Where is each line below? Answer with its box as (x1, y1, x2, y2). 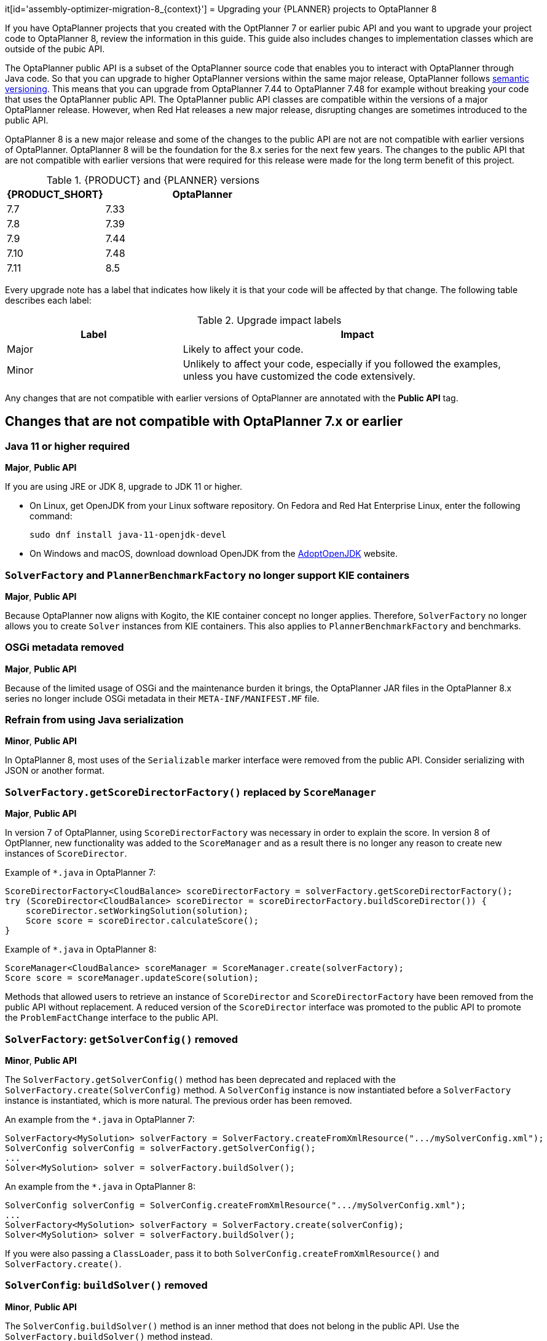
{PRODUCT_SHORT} (7, 188, 103, 200)
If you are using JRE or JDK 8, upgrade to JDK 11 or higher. (5, 481, 243, 492)
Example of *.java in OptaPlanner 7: (5, 867, 156, 878)
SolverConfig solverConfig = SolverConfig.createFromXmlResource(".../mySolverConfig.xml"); (5, 1200, 466, 1210)
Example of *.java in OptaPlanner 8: (5, 944, 157, 955)
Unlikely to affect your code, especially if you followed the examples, (183, 358, 501, 370)
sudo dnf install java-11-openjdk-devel (30, 530, 227, 540)
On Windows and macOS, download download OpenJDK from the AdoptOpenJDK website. (30, 548, 398, 559)
